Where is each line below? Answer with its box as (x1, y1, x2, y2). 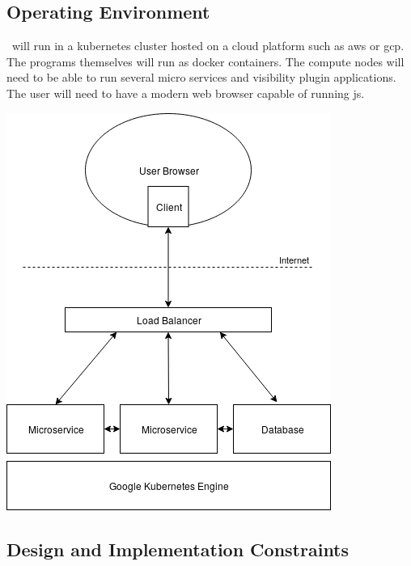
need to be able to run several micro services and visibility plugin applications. (6, 69, 396, 86)
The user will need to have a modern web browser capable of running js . (6, 84, 365, 101)
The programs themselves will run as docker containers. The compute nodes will (6, 53, 405, 70)
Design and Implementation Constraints (6, 536, 350, 561)
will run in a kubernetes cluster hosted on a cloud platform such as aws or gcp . (11, 37, 405, 54)
